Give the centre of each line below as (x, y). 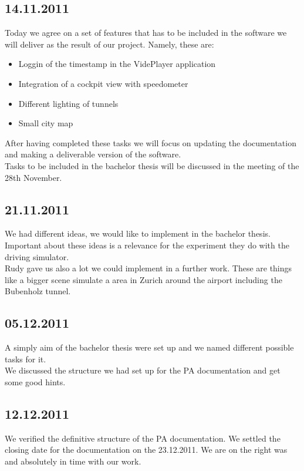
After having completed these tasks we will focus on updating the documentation (151, 142)
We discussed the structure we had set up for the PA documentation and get (143, 370)
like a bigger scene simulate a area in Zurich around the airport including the (143, 279)
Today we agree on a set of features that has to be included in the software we (146, 33)
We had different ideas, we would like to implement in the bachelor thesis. (138, 233)
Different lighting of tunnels (68, 103)
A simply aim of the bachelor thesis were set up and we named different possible (149, 347)
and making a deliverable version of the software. (93, 154)
